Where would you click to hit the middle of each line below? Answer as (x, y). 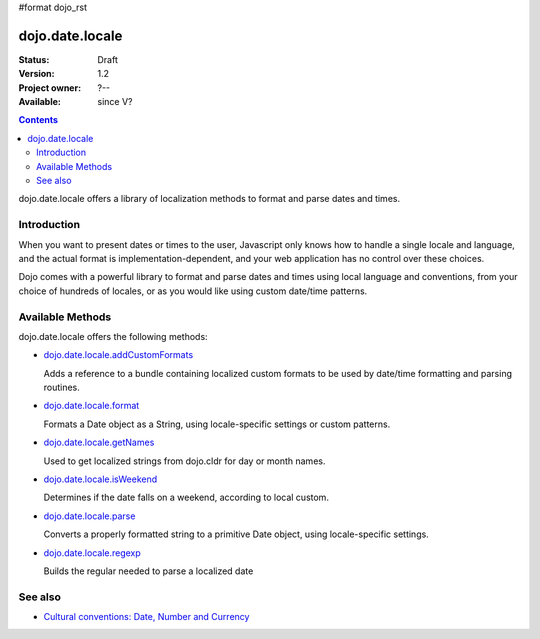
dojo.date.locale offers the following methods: (113, 336)
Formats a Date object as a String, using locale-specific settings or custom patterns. (217, 424)
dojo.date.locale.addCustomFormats (118, 355)
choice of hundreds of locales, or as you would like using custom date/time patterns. (193, 291)
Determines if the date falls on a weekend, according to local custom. (186, 497)
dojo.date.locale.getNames (99, 442)
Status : (34, 59)
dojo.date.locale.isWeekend (100, 479)
